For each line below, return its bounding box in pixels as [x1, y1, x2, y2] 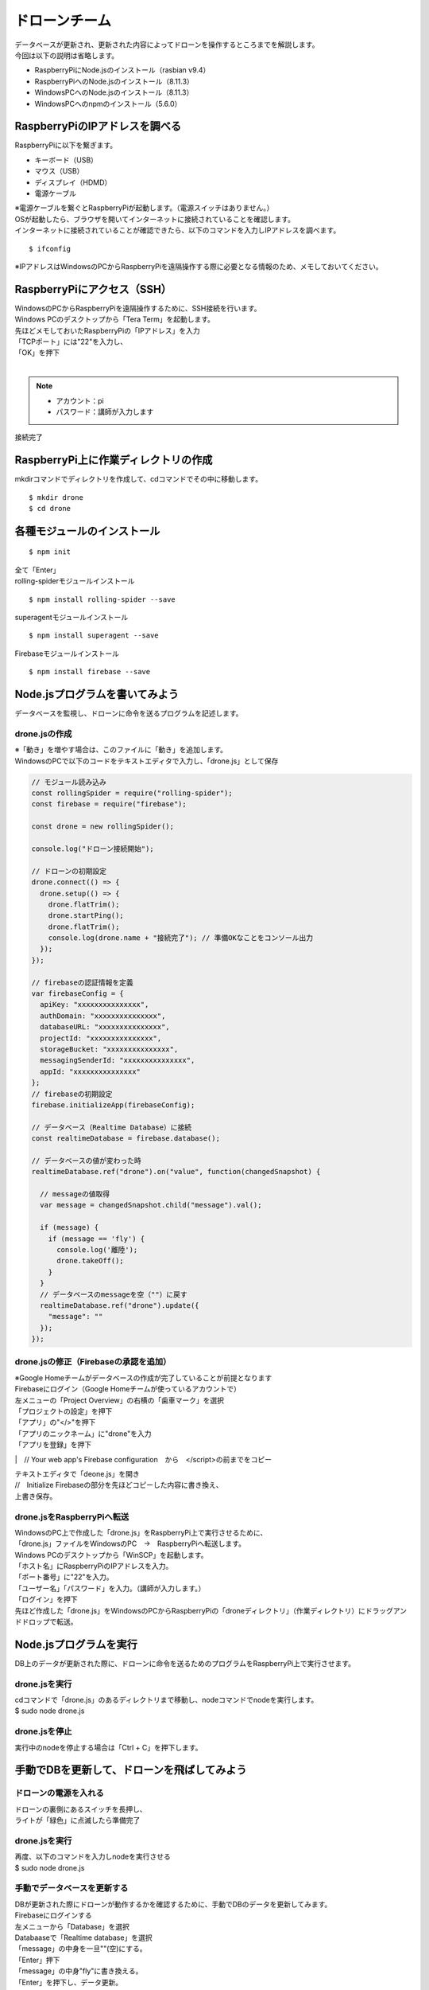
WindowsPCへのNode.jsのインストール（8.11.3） [34, 88, 194, 97]
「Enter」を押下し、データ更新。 [14, 1977, 123, 1987]
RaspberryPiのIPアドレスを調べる [14, 119, 182, 133]
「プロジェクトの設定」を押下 [14, 1407, 113, 1416]
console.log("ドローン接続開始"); [31, 844, 154, 853]
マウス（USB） [34, 166, 84, 176]
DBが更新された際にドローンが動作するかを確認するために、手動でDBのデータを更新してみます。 [14, 1899, 332, 1909]
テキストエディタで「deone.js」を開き [14, 1469, 140, 1478]
